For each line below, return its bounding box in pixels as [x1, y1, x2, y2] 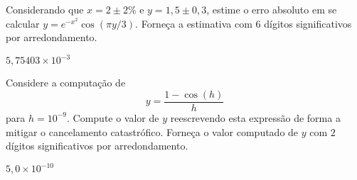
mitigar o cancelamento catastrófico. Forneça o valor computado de [6, 124, 299, 139]
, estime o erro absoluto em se [206, 2, 337, 16]
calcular [6, 16, 40, 30]
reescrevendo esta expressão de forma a [170, 110, 341, 125]
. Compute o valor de [66, 110, 159, 125]
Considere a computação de [6, 75, 126, 90]
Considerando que [6, 2, 84, 16]
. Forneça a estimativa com [135, 16, 252, 30]
